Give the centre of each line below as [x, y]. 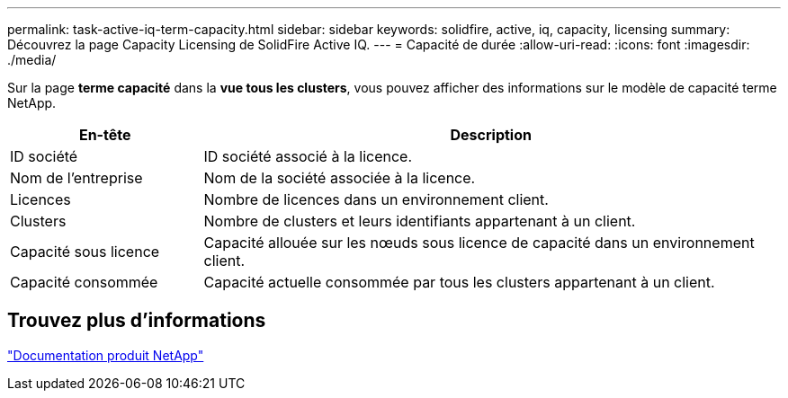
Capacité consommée [84, 282]
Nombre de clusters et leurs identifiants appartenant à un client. [420, 221]
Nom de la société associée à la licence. [340, 178]
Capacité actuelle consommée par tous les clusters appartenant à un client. [459, 282]
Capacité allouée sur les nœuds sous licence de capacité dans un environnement [479, 243]
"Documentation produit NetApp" [106, 355]
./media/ [32, 60]
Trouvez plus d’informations [137, 321]
